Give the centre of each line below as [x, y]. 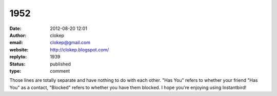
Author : [18, 35]
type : [15, 71]
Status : [17, 64]
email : [16, 43]
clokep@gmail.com [70, 43]
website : [19, 50]
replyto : [18, 57]
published [61, 64]
